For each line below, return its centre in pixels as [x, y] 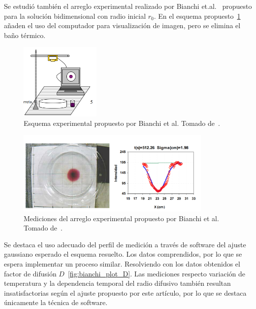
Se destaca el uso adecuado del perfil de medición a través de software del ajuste [125, 244]
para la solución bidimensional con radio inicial [75, 16]
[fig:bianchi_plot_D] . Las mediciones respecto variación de [157, 273]
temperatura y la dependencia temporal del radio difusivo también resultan [117, 283]
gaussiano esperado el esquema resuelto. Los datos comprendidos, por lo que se [123, 254]
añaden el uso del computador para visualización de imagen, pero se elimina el [122, 25]
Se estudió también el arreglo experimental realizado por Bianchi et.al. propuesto [128, 6]
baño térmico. [25, 35]
